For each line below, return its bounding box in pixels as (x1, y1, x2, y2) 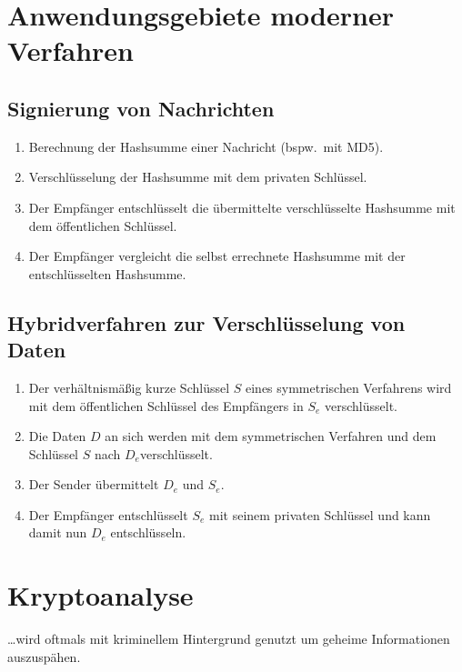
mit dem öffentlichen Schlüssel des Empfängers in (28, 396, 304, 415)
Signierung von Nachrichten (7, 94, 275, 122)
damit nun (28, 523, 87, 542)
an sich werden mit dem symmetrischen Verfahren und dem (105, 426, 437, 446)
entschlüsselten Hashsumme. (28, 264, 186, 283)
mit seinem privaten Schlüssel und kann (208, 505, 431, 524)
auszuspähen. (7, 647, 81, 666)
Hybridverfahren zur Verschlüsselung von (7, 308, 406, 336)
